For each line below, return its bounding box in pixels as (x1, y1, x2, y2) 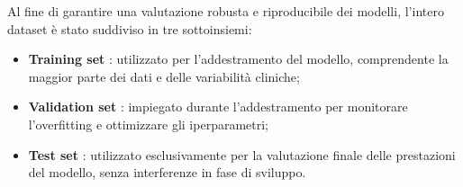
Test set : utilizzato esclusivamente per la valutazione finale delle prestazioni (28, 145, 456, 164)
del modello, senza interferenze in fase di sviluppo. (28, 163, 306, 182)
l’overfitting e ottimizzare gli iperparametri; (28, 114, 269, 133)
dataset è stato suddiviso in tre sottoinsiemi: (7, 19, 252, 38)
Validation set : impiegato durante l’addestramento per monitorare (28, 97, 408, 116)
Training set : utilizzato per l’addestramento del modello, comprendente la (28, 49, 449, 68)
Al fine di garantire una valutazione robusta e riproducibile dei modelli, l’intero (7, 2, 444, 20)
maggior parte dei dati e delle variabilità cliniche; (28, 67, 300, 85)
